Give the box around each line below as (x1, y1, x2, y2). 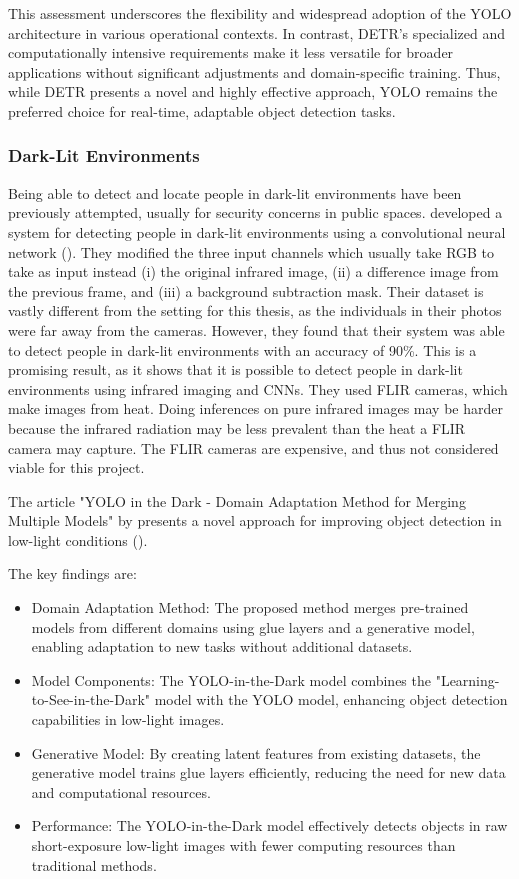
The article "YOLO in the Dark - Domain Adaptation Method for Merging (8, 490, 466, 511)
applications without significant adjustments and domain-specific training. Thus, (8, 61, 501, 82)
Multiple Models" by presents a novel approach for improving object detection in (8, 510, 502, 531)
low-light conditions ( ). (8, 529, 148, 550)
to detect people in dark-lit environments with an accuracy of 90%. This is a (8, 339, 477, 360)
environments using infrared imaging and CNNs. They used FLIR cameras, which (8, 378, 508, 399)
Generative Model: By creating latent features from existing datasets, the (31, 742, 481, 763)
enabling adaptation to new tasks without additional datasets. (31, 636, 413, 657)
